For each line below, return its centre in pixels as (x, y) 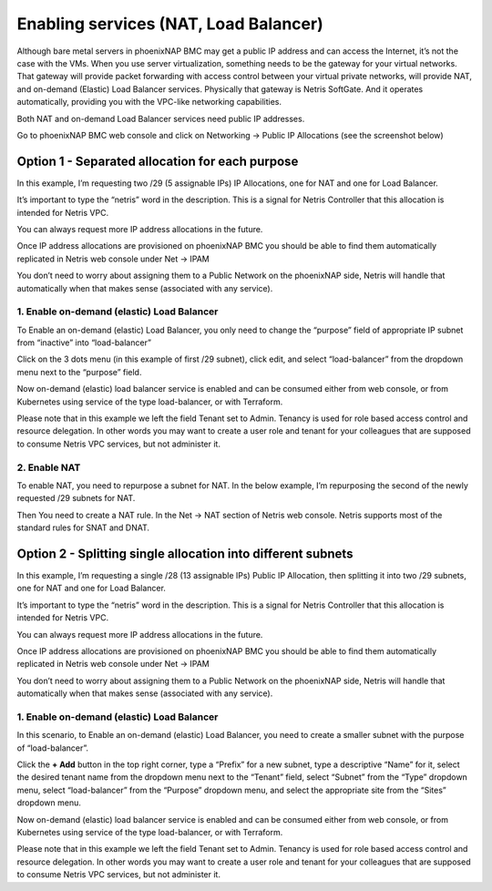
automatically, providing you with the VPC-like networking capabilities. (149, 102)
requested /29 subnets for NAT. (76, 498)
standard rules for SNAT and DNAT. (83, 527)
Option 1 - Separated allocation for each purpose (158, 161)
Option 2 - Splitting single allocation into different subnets (185, 553)
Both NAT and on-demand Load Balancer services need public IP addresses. (161, 118)
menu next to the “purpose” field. (79, 372)
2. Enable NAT (49, 467)
